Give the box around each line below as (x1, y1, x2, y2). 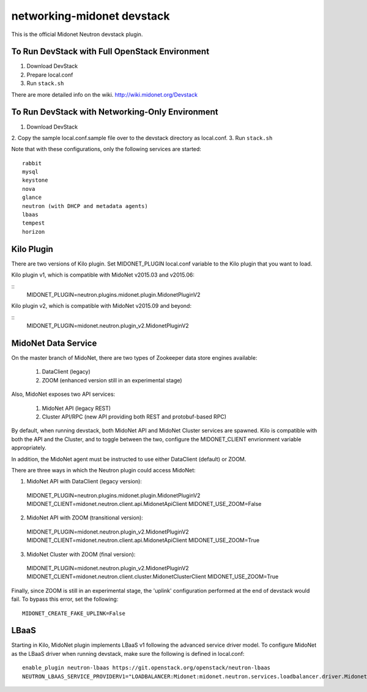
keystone (22, 177, 48, 184)
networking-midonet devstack (11, 9, 171, 23)
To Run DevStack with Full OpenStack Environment (11, 47, 210, 57)
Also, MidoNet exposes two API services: (11, 390, 116, 398)
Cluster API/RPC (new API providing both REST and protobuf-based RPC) (42, 413, 226, 420)
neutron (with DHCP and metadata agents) (22, 203, 148, 209)
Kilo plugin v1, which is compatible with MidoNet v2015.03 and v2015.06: (11, 271, 195, 278)
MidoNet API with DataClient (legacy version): (26, 478, 142, 485)
